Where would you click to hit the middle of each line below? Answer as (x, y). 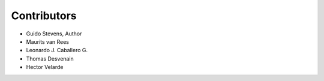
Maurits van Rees (47, 41)
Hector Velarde (45, 67)
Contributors (44, 16)
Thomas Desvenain (50, 58)
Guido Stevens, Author (54, 34)
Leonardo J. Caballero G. (57, 50)
